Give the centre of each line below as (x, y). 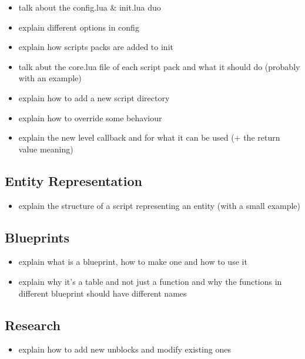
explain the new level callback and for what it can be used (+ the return (149, 137)
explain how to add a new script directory (94, 97)
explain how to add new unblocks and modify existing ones (125, 349)
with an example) (50, 78)
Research (33, 325)
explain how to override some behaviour (90, 117)
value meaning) (46, 149)
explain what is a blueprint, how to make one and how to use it (133, 262)
